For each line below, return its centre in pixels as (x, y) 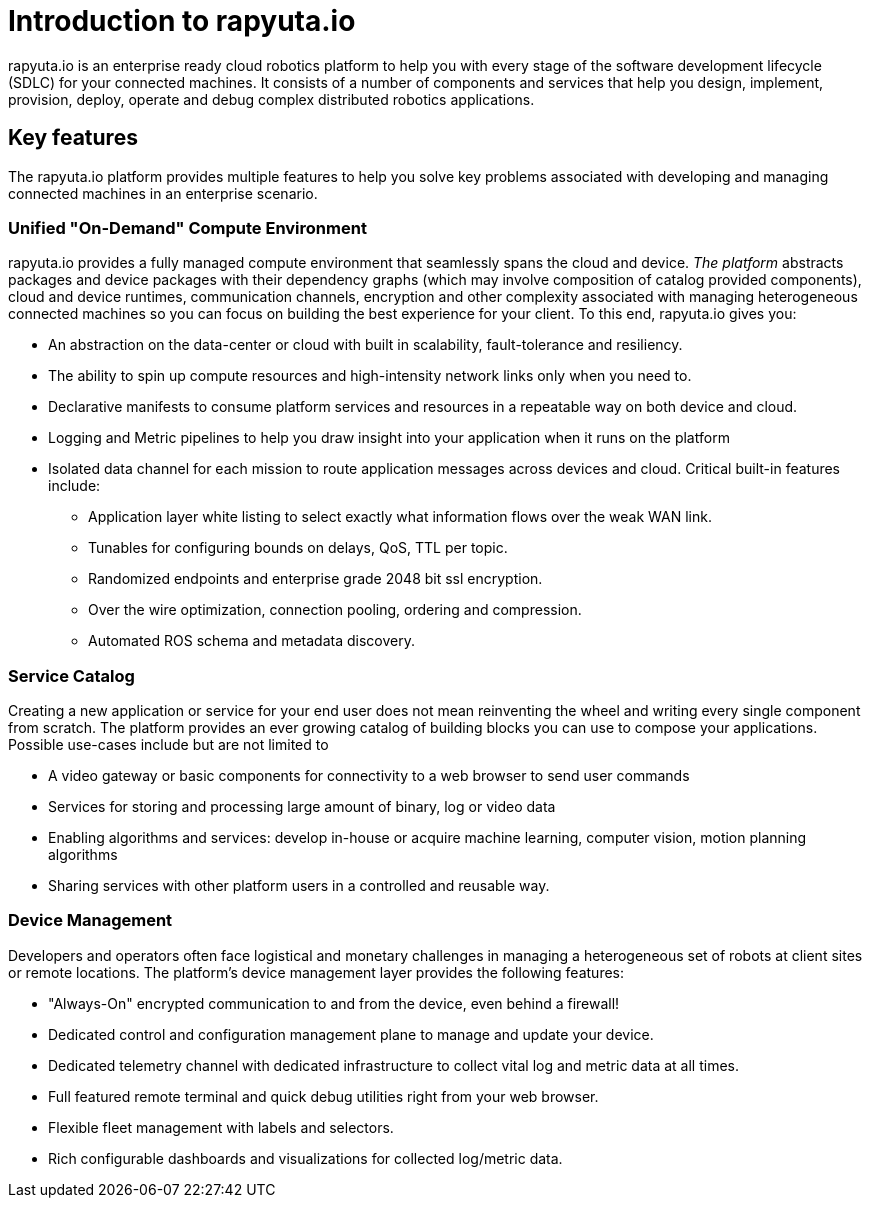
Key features (73, 138)
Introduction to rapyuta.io (182, 21)
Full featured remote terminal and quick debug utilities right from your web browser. (323, 1096)
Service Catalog (71, 675)
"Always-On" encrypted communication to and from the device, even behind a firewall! (334, 1003)
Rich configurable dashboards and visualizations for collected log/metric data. (305, 1158)
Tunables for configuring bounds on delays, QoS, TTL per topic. (298, 548)
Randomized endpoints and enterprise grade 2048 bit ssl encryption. (315, 579)
